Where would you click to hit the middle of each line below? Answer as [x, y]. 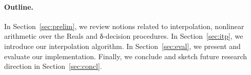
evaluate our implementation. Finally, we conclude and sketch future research [126, 56]
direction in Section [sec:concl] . [53, 66]
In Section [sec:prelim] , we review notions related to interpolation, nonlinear [124, 26]
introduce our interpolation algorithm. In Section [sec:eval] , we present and [122, 46]
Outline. [19, 6]
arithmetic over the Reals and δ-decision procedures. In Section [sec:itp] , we [124, 36]
